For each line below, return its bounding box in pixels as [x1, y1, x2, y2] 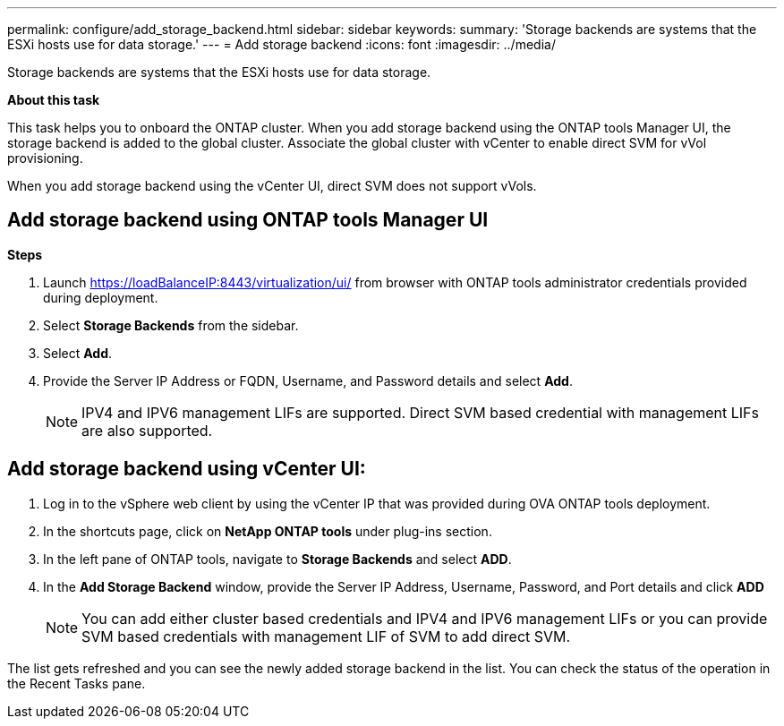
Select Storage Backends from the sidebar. [43, 317, 299, 333]
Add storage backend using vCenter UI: [7, 457, 366, 481]
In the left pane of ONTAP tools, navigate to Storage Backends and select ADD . [43, 551, 512, 567]
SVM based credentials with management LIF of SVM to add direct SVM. [81, 627, 571, 645]
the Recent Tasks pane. [7, 675, 146, 691]
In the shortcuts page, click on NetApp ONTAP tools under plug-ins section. [43, 523, 492, 539]
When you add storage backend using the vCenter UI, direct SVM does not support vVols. [7, 178, 537, 193]
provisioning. [7, 150, 83, 166]
